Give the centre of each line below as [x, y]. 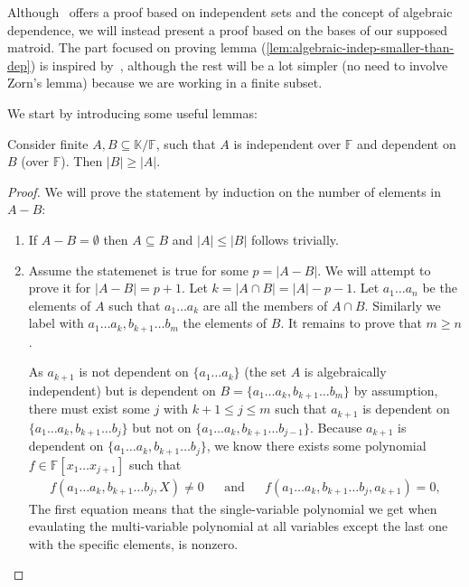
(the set [266, 372]
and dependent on [407, 143]
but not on [162, 427]
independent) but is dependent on [122, 390]
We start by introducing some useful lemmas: [132, 112]
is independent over [287, 143]
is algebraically [345, 372]
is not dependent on [134, 372]
